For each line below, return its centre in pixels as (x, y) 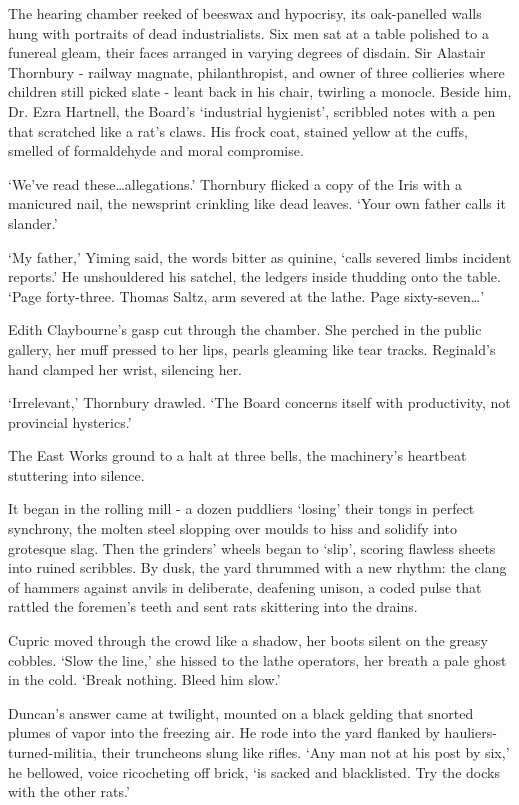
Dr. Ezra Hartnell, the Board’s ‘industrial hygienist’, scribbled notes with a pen (252, 110)
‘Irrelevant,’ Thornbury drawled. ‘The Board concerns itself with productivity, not (259, 402)
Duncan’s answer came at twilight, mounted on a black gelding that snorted (241, 712)
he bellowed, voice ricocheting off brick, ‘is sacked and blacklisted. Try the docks (254, 771)
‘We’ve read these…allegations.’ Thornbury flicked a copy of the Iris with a (235, 183)
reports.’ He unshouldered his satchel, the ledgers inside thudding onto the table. (254, 276)
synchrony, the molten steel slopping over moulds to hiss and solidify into (233, 528)
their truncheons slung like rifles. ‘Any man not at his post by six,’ (305, 752)
